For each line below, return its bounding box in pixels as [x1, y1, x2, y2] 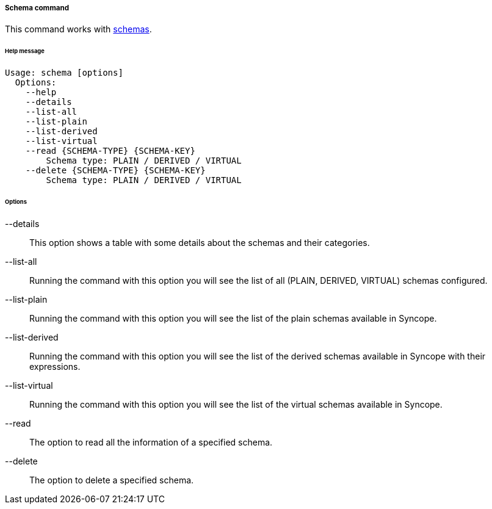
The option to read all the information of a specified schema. [29, 436, 273, 447]
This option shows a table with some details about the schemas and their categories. [29, 237, 370, 248]
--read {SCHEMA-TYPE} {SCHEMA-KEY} [25, 146, 195, 156]
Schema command [5, 4, 70, 12]
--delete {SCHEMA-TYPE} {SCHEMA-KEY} [25, 165, 206, 176]
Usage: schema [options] [5, 68, 123, 78]
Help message [5, 48, 45, 55]
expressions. [29, 361, 81, 372]
